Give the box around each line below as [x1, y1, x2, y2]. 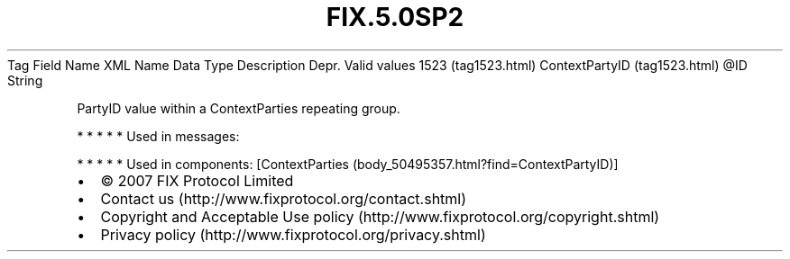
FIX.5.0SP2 [326, 2, 464, 32]
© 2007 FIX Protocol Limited [100, 171, 294, 190]
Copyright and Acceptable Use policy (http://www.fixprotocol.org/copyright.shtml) [100, 207, 660, 226]
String [7, 72, 43, 88]
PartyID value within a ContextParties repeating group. [77, 100, 400, 116]
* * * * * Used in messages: [77, 128, 240, 144]
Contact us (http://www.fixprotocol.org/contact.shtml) [100, 189, 467, 208]
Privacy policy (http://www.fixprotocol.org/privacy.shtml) [100, 225, 486, 244]
